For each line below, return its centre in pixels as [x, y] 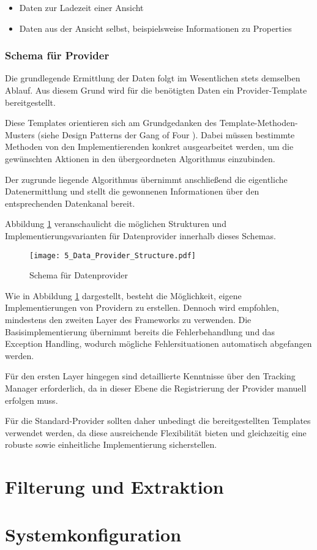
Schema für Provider [57, 55]
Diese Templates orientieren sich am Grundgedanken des [111, 123]
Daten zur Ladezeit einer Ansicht [81, 7]
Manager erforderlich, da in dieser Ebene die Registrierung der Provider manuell [156, 388]
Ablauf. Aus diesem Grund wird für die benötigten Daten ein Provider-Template [156, 90]
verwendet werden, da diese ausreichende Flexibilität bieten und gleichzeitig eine [156, 432]
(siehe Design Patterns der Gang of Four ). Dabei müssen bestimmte [166, 134]
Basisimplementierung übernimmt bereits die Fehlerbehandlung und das [140, 331]
